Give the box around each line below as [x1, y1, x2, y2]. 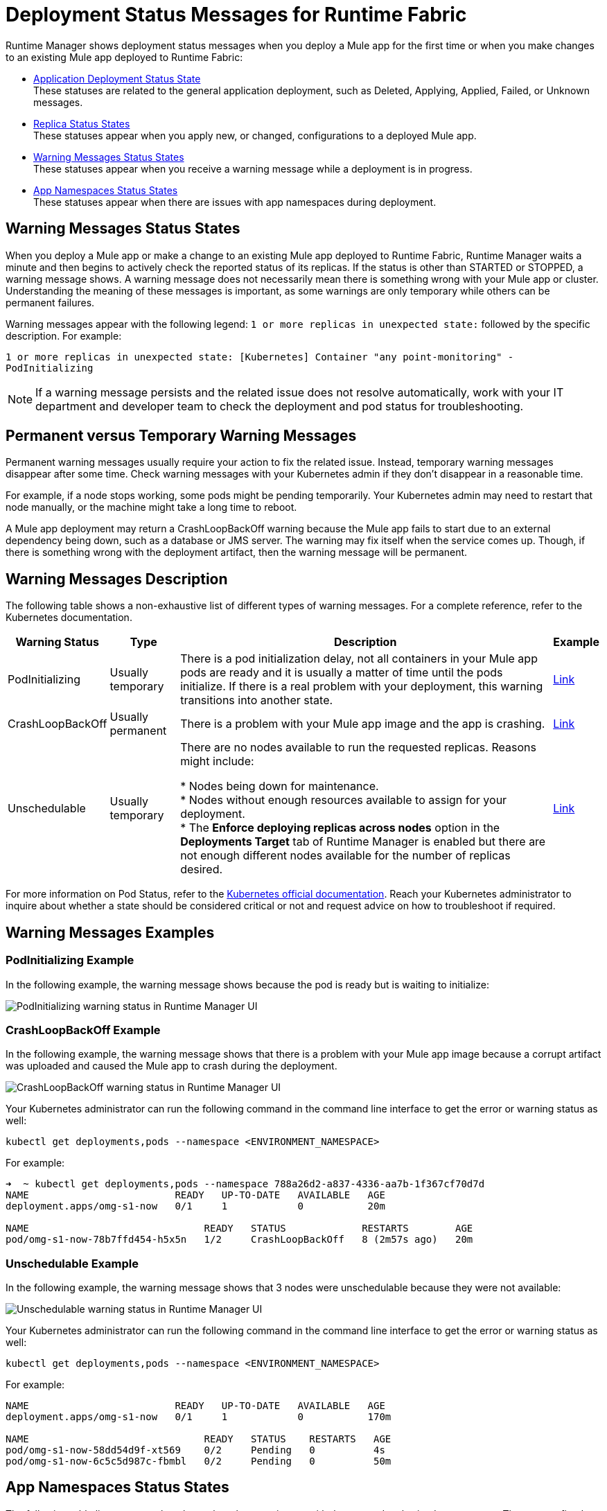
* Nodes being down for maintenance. [180, 779, 379, 794]
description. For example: [6, 329, 122, 342]
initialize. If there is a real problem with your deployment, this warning [180, 679, 543, 694]
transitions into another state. [180, 693, 333, 708]
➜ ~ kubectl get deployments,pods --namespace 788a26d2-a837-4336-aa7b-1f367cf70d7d [6, 1178, 485, 1190]
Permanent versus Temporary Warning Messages [6, 427, 357, 445]
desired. [180, 862, 223, 877]
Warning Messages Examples [6, 923, 215, 941]
